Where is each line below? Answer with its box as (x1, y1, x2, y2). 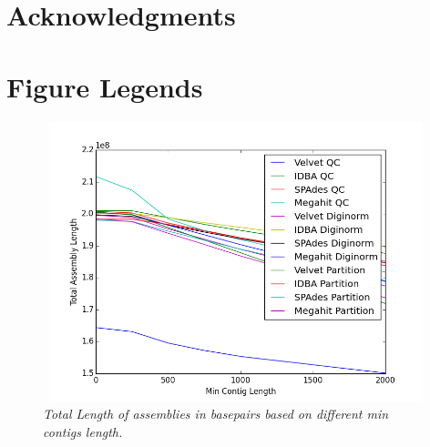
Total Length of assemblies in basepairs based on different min (43, 404, 389, 423)
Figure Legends (6, 67, 203, 105)
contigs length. (43, 422, 123, 441)
